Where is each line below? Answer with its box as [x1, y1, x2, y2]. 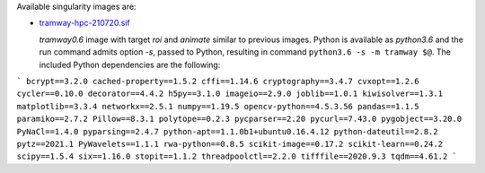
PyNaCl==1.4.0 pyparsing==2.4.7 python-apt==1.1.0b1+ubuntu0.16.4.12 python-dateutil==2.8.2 [16, 126, 439, 136]
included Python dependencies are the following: [39, 59, 221, 70]
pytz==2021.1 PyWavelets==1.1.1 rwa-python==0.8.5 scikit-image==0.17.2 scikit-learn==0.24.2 [16, 139, 444, 149]
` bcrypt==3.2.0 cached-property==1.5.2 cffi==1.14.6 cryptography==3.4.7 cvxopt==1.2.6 [16, 76, 419, 86]
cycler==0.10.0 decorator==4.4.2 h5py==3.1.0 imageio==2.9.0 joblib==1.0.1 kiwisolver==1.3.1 [16, 89, 444, 99]
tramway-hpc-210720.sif [39, 18, 130, 29]
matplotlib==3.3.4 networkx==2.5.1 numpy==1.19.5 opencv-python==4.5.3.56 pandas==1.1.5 [16, 101, 419, 111]
